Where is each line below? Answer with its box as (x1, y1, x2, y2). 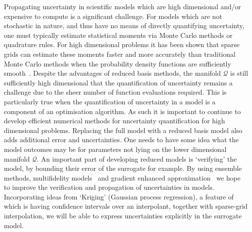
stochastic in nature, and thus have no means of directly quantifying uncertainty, (4, 20, 245, 31)
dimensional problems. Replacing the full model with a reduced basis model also (4, 125, 243, 135)
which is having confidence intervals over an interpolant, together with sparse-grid (4, 201, 248, 211)
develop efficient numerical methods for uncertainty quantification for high (4, 116, 225, 126)
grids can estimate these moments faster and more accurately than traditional (4, 49, 235, 59)
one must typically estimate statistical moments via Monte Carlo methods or (4, 30, 233, 40)
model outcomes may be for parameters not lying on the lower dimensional (4, 144, 227, 154)
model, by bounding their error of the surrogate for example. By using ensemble (4, 163, 242, 173)
